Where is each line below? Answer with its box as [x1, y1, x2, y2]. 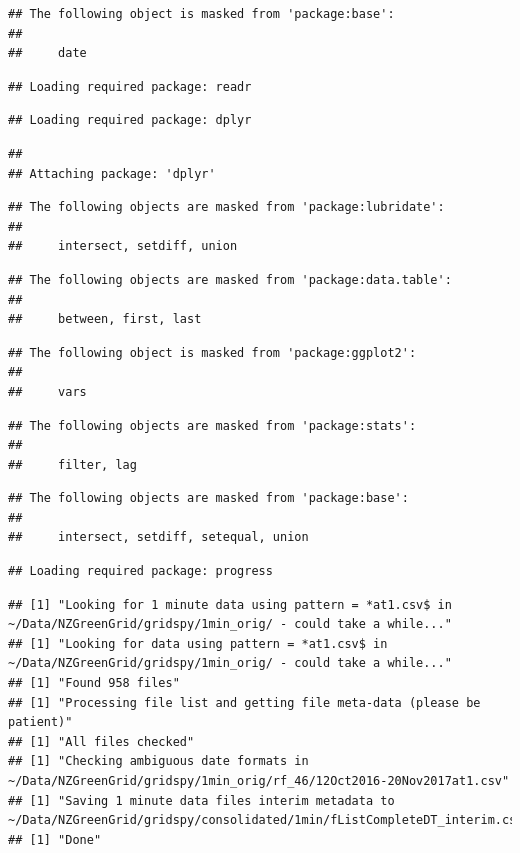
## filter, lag [8, 457, 137, 472]
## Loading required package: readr [8, 79, 252, 94]
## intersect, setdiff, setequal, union [8, 530, 309, 545]
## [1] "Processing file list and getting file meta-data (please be [8, 695, 481, 710]
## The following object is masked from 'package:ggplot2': [8, 345, 417, 360]
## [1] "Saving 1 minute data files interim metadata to [8, 793, 395, 808]
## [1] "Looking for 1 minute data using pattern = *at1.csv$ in [8, 597, 452, 612]
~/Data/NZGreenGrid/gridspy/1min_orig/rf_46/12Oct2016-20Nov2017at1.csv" [8, 774, 510, 788]
